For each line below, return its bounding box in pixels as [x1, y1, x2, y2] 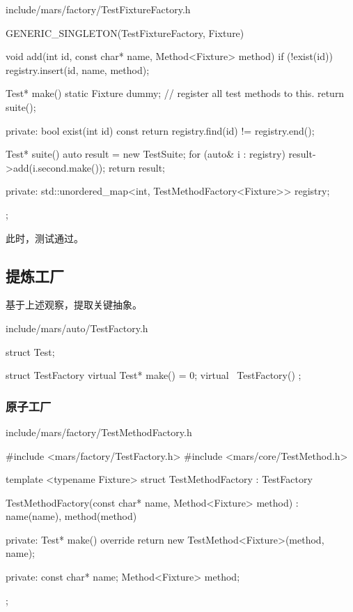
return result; [108, 160, 165, 174]
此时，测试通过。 [6, 230, 84, 245]
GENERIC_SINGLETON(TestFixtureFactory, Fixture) [6, 25, 244, 40]
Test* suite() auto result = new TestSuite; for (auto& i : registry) [6, 147, 285, 161]
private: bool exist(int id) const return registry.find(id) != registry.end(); [6, 123, 315, 137]
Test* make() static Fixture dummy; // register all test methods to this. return [6, 86, 345, 100]
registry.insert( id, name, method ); [6, 62, 150, 77]
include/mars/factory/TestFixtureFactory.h [6, 2, 191, 16]
